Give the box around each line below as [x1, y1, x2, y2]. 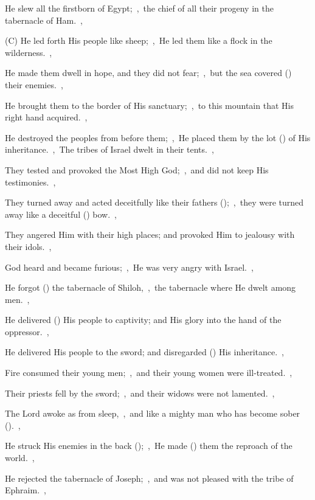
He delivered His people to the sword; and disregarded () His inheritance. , [5, 345, 285, 358]
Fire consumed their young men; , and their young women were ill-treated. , [5, 366, 292, 379]
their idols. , [5, 240, 52, 252]
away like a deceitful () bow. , [5, 207, 117, 220]
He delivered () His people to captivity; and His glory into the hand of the [5, 313, 282, 326]
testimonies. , [5, 175, 56, 188]
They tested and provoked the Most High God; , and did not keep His [5, 163, 269, 176]
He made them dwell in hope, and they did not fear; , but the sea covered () [5, 66, 292, 79]
